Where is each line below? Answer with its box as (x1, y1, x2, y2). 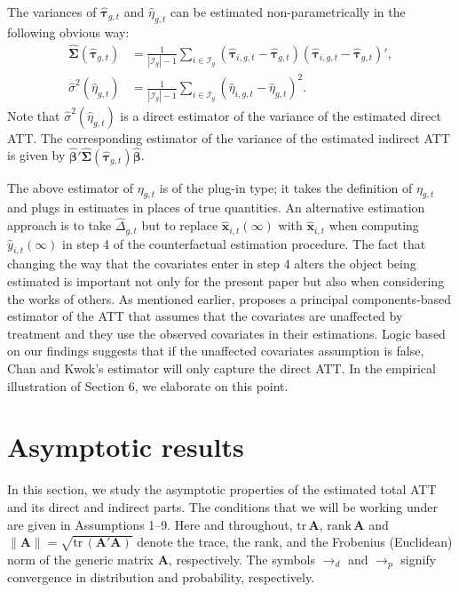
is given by (7, 146, 66, 164)
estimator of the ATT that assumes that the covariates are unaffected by (7, 307, 403, 325)
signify (400, 549, 437, 568)
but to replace (141, 216, 218, 235)
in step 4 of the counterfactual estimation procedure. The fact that (62, 234, 426, 252)
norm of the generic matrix (7, 549, 154, 568)
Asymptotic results (7, 428, 244, 465)
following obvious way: (7, 22, 130, 41)
